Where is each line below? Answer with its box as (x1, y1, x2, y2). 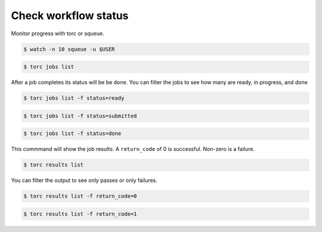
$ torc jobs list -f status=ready (23, 95, 125, 101)
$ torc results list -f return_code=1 (23, 211, 137, 217)
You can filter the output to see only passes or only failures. (11, 177, 158, 184)
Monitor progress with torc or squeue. (11, 30, 104, 37)
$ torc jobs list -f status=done (23, 130, 122, 137)
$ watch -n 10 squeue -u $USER (23, 45, 116, 52)
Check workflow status (11, 9, 129, 22)
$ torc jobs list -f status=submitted (23, 112, 137, 119)
